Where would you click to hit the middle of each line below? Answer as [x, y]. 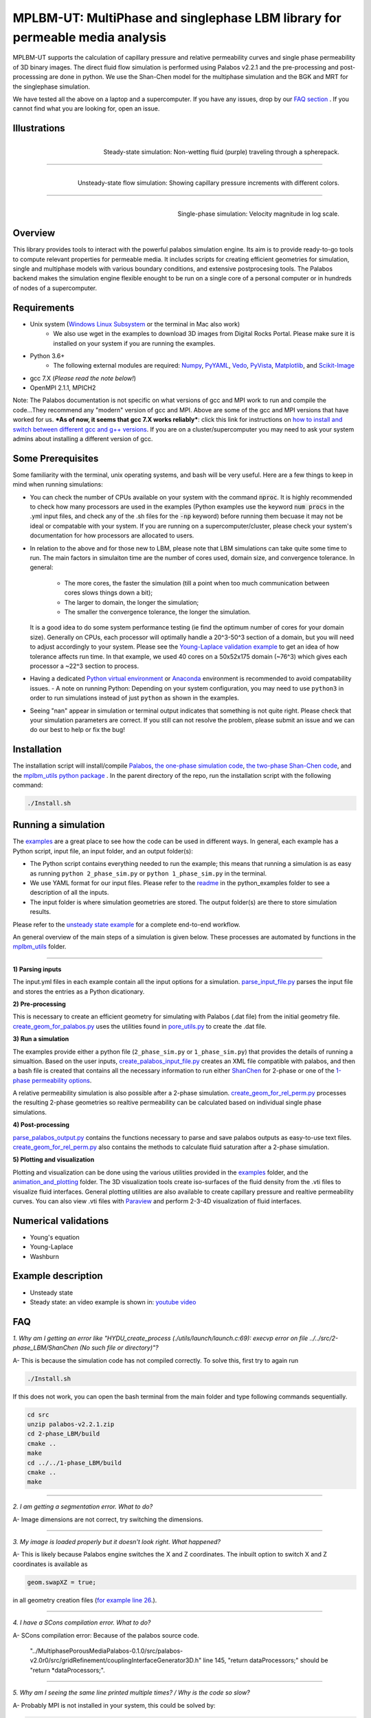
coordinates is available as [50, 1564]
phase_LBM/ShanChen [45, 1348]
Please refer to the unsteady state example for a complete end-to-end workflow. [126, 924]
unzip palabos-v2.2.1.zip [71, 1424]
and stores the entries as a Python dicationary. [79, 991]
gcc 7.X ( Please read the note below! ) [83, 378]
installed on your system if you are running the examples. [134, 343]
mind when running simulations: [58, 484]
